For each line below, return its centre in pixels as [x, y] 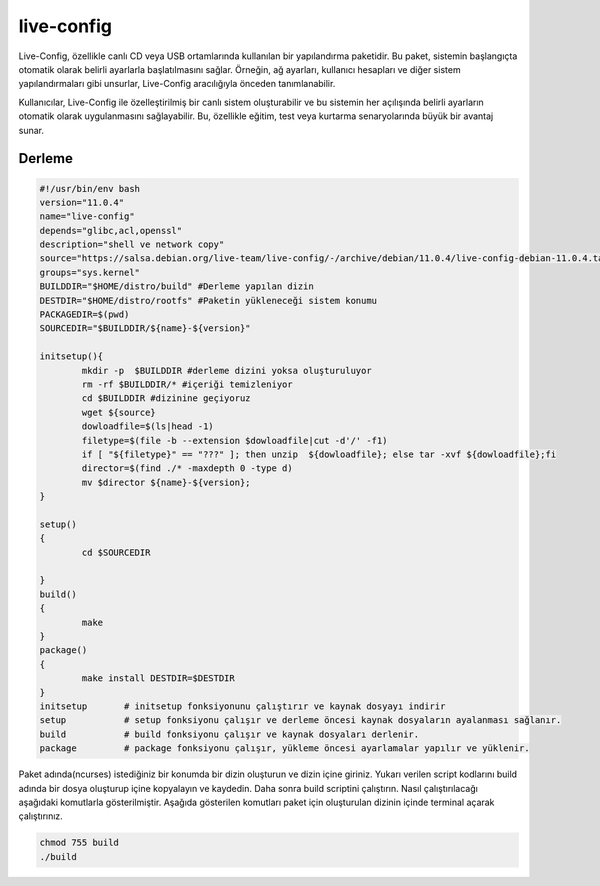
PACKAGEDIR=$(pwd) [84, 314]
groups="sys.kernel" [89, 272]
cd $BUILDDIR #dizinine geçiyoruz [166, 398]
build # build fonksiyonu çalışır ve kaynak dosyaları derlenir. [229, 734]
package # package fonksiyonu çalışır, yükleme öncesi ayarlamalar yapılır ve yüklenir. [284, 748]
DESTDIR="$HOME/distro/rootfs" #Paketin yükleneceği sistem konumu [208, 300]
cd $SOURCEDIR [116, 552]
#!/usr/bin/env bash [89, 188]
